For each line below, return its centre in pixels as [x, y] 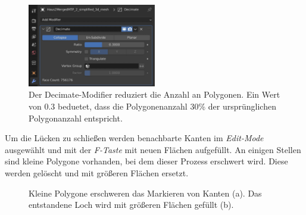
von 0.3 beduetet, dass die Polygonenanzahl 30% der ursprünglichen [152, 106]
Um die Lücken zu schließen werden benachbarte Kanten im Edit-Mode [134, 138]
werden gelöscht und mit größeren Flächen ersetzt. [97, 173]
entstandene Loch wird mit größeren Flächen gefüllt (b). [131, 205]
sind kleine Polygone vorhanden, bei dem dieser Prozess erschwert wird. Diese [146, 161]
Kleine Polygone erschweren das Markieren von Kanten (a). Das [145, 193]
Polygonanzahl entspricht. [76, 118]
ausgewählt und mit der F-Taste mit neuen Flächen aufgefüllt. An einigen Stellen [153, 149]
